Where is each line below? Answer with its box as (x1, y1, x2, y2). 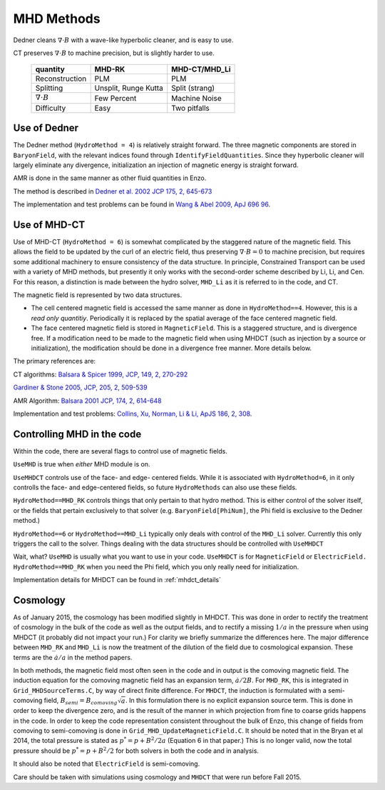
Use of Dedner (13, 122, 78, 134)
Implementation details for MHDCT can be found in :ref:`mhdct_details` (13, 576, 221, 584)
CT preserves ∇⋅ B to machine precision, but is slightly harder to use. (13, 49, 215, 57)
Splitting (35, 83, 63, 93)
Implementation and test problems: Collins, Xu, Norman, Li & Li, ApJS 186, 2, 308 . (13, 409, 252, 418)
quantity (35, 64, 66, 74)
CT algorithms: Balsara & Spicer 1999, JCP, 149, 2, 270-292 (13, 370, 188, 379)
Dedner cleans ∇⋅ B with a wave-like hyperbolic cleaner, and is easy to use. (13, 36, 234, 44)
